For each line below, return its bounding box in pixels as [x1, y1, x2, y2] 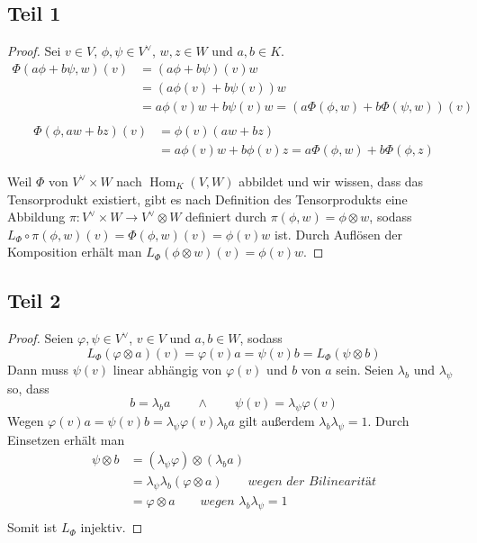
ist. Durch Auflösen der [274, 224, 402, 243]
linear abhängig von [112, 359, 222, 378]
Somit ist [7, 518, 58, 537]
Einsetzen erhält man [7, 430, 125, 448]
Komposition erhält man [7, 242, 142, 261]
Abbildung [7, 207, 66, 226]
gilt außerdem [238, 411, 315, 430]
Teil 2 [7, 286, 61, 314]
